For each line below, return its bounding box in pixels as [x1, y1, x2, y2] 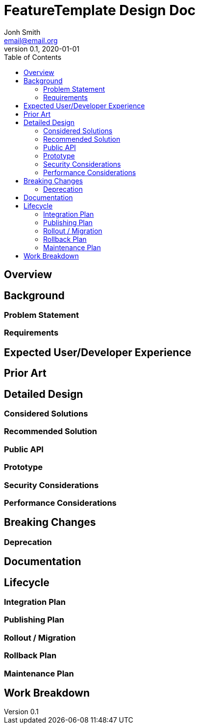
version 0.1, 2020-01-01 [4, 44, 80, 53]
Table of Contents [4, 52, 62, 61]
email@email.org [4, 36, 58, 45]
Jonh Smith [4, 27, 41, 36]
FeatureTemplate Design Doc [4, 2, 196, 19]
